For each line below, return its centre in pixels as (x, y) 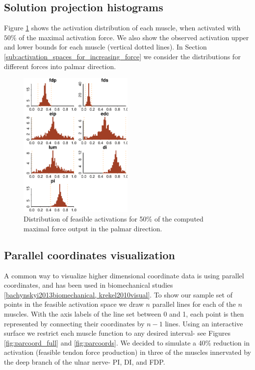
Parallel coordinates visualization (89, 255)
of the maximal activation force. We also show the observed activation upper (134, 37)
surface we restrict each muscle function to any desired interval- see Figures (117, 333)
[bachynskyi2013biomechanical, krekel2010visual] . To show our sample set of (118, 294)
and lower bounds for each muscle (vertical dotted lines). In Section (105, 47)
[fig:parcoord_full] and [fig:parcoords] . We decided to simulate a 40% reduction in (127, 342)
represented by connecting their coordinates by (74, 323)
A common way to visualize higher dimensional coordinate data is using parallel (124, 275)
